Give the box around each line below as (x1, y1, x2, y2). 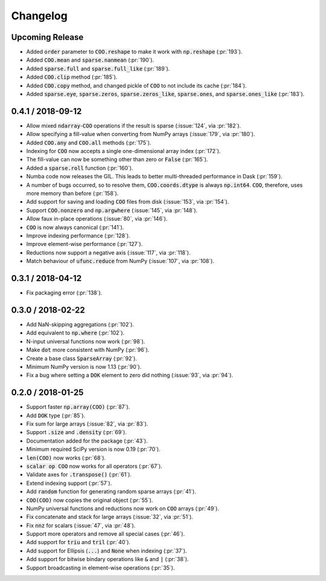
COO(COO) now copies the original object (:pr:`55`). (26, 496, 153, 504)
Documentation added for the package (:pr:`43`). (26, 437, 148, 444)
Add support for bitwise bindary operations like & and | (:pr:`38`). (26, 556, 189, 563)
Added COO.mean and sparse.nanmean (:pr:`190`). (26, 56, 154, 63)
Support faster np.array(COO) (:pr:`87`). (26, 403, 130, 411)
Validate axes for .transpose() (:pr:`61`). (26, 471, 132, 478)
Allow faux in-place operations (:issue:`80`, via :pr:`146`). (26, 215, 168, 222)
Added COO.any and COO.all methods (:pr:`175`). (26, 139, 152, 146)
